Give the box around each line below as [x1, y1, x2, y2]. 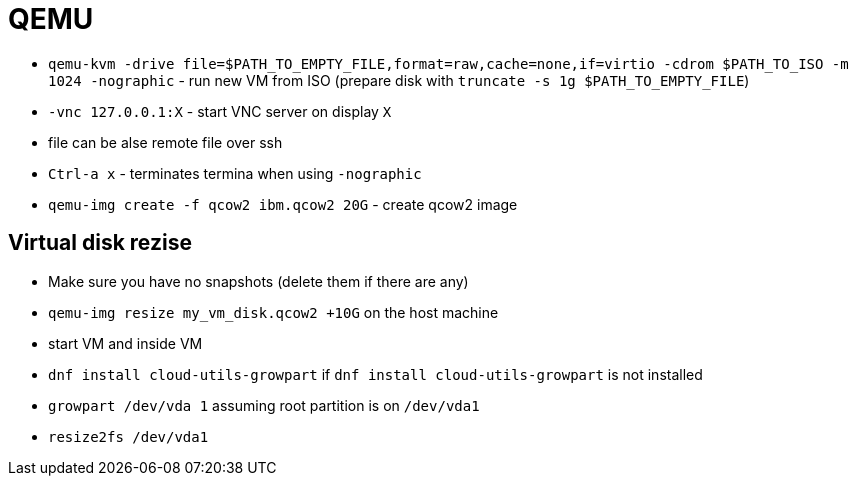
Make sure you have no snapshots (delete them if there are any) [48, 272, 469, 290]
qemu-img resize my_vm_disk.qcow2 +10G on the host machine [48, 303, 499, 321]
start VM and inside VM [48, 334, 203, 352]
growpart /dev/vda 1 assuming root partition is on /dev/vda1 [48, 396, 480, 414]
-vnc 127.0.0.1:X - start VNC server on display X [48, 102, 392, 120]
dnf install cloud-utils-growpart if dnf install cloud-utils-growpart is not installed [48, 365, 703, 383]
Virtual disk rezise [8, 230, 192, 256]
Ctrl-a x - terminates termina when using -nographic [48, 164, 422, 182]
